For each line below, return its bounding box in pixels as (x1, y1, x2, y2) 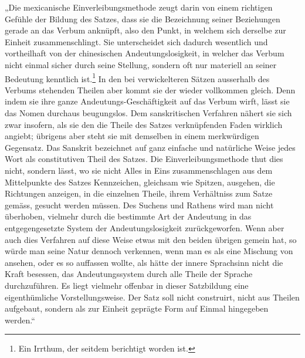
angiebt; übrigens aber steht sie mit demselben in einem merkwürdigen (5, 130, 259, 142)
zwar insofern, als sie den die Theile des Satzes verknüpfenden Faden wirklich (5, 118, 283, 130)
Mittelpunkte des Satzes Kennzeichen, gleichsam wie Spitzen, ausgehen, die (5, 175, 275, 188)
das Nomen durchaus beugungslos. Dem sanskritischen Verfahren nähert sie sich (5, 107, 292, 119)
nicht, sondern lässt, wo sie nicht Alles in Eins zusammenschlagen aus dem (5, 164, 273, 176)
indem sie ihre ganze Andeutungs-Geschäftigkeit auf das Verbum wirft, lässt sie (5, 95, 290, 107)
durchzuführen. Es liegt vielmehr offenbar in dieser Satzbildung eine (5, 279, 249, 291)
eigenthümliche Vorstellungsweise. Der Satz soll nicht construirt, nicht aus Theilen (5, 291, 300, 303)
